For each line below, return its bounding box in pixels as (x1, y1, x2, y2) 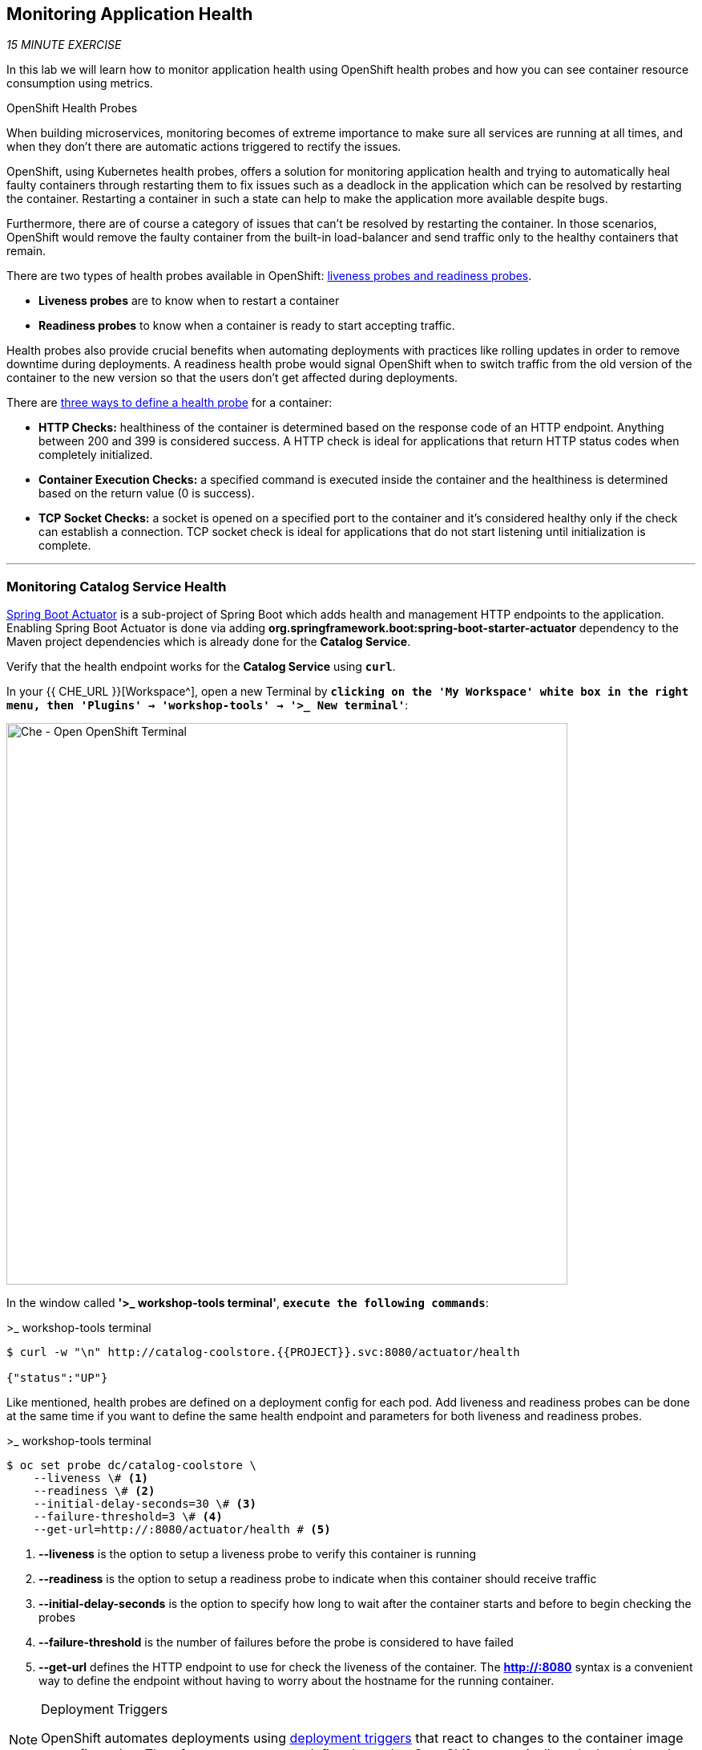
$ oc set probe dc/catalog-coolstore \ (6, 1459, 256, 1472)
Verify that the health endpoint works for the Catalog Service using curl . (6, 660, 396, 674)
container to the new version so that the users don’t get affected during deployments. (6, 371, 458, 385)
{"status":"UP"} (6, 1371, 108, 1385)
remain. (6, 244, 46, 258)
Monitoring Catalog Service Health (6, 578, 227, 595)
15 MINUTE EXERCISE (6, 38, 122, 52)
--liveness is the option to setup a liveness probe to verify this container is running (38, 1547, 477, 1561)
